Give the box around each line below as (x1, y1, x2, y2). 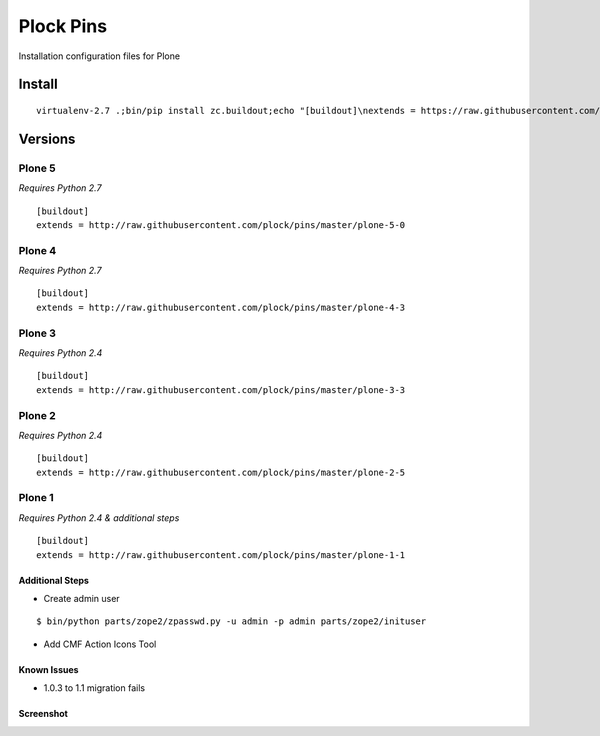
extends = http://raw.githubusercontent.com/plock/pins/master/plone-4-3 (36, 301, 406, 313)
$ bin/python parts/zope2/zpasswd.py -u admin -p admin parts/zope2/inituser (36, 616, 427, 627)
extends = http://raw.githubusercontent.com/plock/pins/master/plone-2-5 (36, 466, 406, 478)
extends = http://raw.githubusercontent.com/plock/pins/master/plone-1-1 (36, 549, 406, 560)
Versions (18, 130, 76, 147)
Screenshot (18, 708, 69, 720)
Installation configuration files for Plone (18, 50, 180, 62)
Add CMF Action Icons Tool (43, 638, 157, 650)
